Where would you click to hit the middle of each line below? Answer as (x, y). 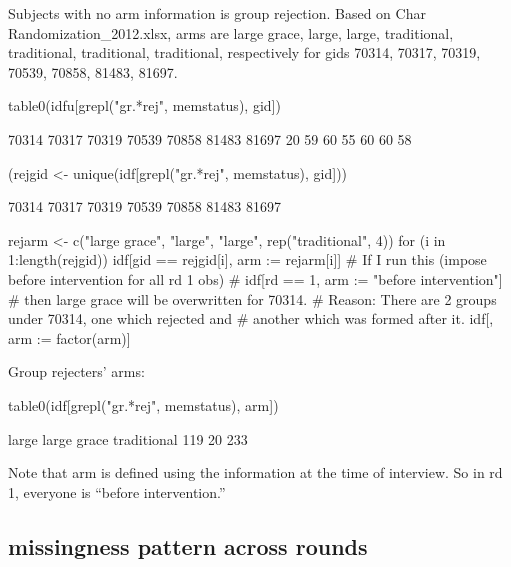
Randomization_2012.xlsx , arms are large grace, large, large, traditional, (231, 32)
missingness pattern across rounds (188, 545)
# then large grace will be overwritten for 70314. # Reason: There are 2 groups (252, 298)
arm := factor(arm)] (69, 337)
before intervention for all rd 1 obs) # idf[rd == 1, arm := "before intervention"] (255, 278)
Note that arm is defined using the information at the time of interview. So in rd (255, 472)
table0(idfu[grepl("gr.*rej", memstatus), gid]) (144, 105)
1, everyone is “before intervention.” (117, 491)
